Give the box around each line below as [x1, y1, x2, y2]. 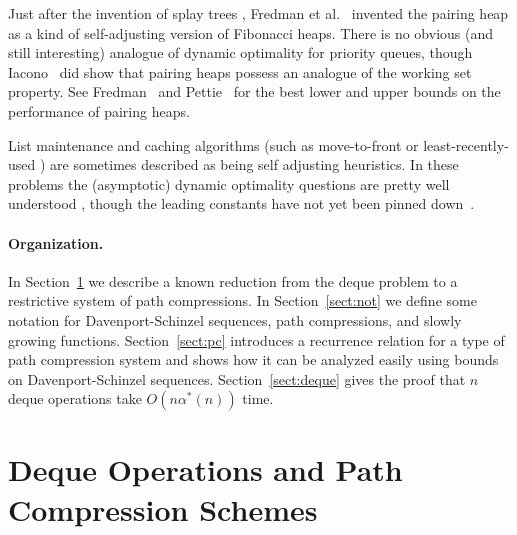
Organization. [8, 232, 104, 253]
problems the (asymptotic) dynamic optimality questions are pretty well [8, 173, 450, 194]
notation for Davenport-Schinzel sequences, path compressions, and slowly [8, 309, 462, 330]
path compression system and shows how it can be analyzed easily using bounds [8, 349, 499, 370]
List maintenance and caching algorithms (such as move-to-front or [8, 134, 419, 155]
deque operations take [8, 388, 142, 409]
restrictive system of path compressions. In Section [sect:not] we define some [8, 290, 477, 311]
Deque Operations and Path [8, 449, 403, 490]
